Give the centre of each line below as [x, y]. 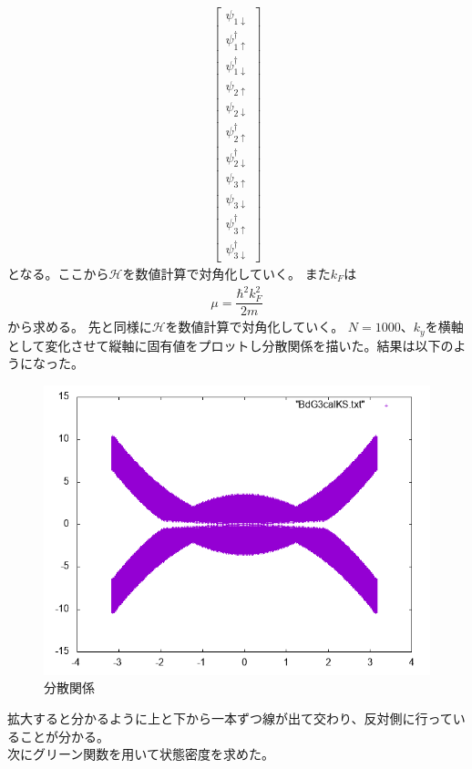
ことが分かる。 [64, 736]
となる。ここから [58, 273]
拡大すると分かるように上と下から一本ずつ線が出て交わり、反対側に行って [230, 718]
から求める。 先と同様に [80, 327]
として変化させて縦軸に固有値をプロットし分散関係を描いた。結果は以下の [231, 345]
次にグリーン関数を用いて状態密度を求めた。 [141, 754]
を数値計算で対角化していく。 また [226, 273]
